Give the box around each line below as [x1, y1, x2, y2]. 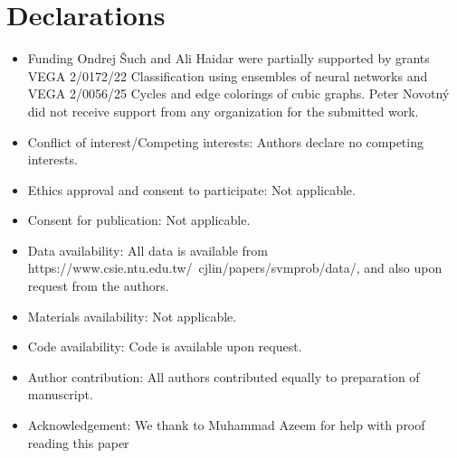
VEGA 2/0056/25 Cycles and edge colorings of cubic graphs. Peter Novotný [27, 84, 450, 103]
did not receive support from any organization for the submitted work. [27, 101, 419, 120]
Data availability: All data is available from [27, 240, 268, 259]
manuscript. [27, 385, 93, 404]
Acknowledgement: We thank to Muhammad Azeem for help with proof [27, 416, 425, 435]
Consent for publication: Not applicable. [27, 210, 251, 229]
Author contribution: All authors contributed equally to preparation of [27, 367, 420, 386]
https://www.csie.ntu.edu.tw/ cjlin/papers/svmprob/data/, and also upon [27, 258, 443, 277]
